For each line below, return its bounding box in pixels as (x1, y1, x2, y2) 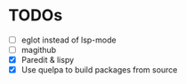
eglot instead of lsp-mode (20, 34, 117, 45)
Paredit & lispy (20, 55, 75, 65)
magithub (20, 45, 57, 55)
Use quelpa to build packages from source (20, 65, 178, 75)
